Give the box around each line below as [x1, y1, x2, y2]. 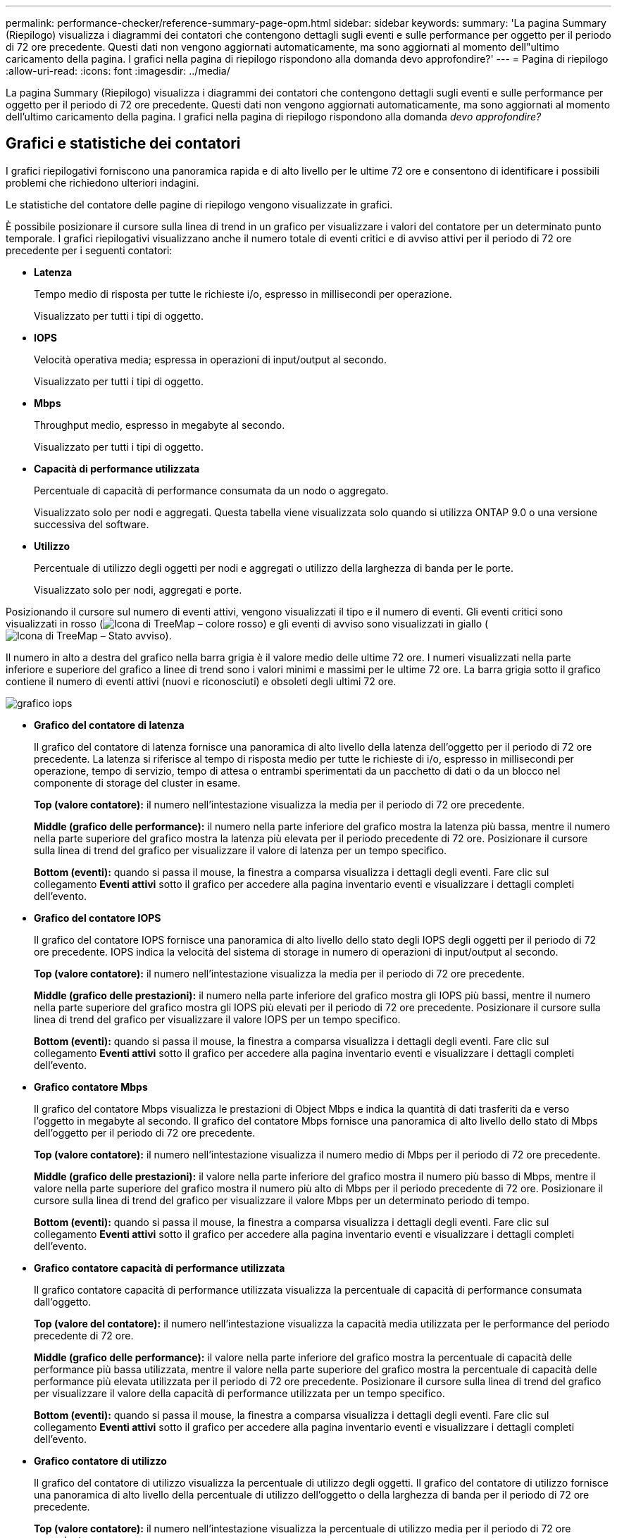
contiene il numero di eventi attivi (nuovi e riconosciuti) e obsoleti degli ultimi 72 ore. [6, 675, 397, 687]
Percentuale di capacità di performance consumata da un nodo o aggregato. [34, 484, 389, 496]
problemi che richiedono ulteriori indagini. [6, 176, 199, 189]
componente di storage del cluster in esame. [34, 776, 241, 789]
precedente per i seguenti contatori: [6, 244, 173, 256]
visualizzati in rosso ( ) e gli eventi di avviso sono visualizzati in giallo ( [6, 617, 489, 630]
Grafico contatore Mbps [34, 1080, 148, 1093]
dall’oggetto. [34, 1295, 92, 1308]
